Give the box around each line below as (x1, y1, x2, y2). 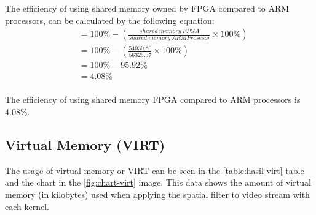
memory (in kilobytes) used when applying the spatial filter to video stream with (5, 187, 310, 200)
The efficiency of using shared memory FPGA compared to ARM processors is (5, 93, 301, 106)
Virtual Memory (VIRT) (5, 135, 165, 154)
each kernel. (5, 200, 49, 213)
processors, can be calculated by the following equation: (5, 13, 215, 26)
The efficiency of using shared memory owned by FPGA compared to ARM (5, 2, 290, 14)
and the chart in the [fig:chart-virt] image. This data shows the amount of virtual (5, 176, 311, 189)
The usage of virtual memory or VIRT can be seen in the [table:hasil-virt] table (5, 164, 304, 176)
